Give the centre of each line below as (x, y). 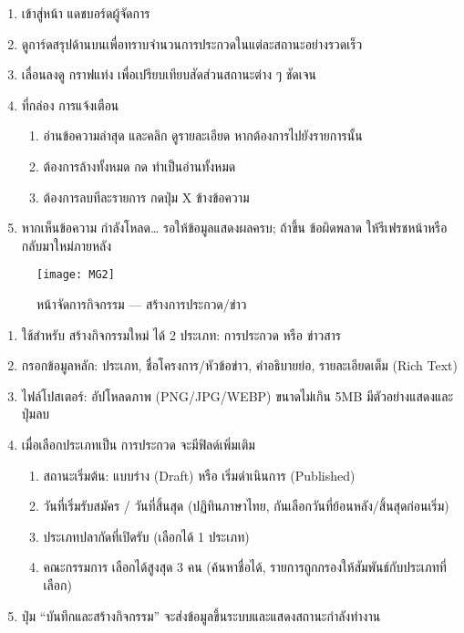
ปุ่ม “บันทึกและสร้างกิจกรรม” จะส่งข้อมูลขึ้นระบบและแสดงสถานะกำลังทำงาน (201, 615)
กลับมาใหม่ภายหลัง (66, 245)
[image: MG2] (76, 275)
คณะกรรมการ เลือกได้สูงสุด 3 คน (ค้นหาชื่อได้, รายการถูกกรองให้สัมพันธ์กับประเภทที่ (245, 567)
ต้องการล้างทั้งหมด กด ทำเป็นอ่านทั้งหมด (139, 166)
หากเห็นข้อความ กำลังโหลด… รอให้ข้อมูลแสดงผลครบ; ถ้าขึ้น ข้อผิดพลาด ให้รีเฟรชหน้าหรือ (234, 228)
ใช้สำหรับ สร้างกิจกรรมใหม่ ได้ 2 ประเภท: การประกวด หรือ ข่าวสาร (181, 334)
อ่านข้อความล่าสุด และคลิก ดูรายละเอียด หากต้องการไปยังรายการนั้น (203, 135)
